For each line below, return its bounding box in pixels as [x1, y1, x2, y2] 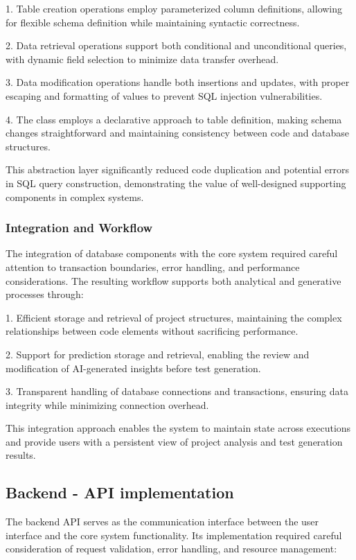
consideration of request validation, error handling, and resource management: [6, 541, 337, 556]
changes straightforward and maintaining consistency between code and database [6, 125, 349, 140]
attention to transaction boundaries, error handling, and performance [6, 259, 300, 274]
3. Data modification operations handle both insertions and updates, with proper [6, 75, 350, 89]
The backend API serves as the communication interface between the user [6, 514, 319, 529]
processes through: [6, 287, 84, 301]
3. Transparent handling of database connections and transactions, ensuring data [6, 384, 348, 399]
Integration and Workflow [6, 219, 153, 236]
